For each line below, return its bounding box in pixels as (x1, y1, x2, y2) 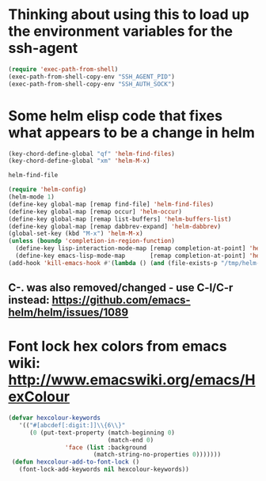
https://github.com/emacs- (51, 294, 192, 307)
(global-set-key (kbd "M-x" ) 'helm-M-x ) (8, 229, 144, 238)
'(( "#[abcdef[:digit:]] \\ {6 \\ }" (18, 421, 126, 429)
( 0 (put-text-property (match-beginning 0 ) (28, 429, 176, 437)
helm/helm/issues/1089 (8, 306, 129, 320)
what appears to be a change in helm (8, 123, 255, 142)
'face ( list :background (64, 443, 147, 452)
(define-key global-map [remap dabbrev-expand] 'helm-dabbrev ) (8, 222, 222, 230)
